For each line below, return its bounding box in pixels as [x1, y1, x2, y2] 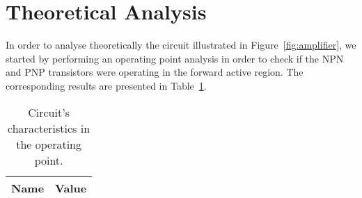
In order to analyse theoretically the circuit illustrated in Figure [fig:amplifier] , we [6, 38, 356, 52]
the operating [16, 135, 82, 152]
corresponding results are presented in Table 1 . [6, 78, 207, 92]
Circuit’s [28, 104, 70, 120]
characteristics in [8, 119, 90, 136]
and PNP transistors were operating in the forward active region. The [6, 65, 304, 79]
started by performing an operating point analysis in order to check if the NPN [6, 51, 344, 65]
